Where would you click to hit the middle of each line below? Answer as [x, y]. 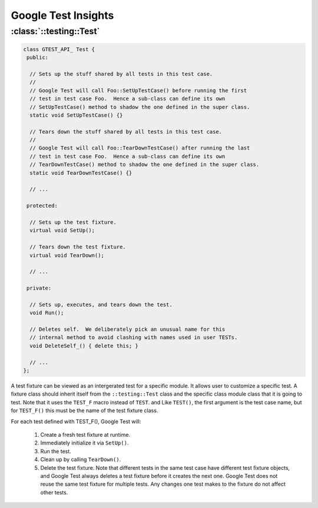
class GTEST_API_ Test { [59, 49]
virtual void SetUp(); [62, 230]
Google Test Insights [62, 15]
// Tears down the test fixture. [78, 247]
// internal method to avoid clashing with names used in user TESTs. [134, 338]
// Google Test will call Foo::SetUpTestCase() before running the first [138, 90]
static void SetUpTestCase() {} [76, 115]
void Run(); [47, 313]
